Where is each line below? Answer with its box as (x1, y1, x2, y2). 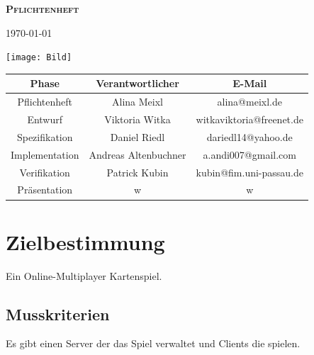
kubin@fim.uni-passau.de (196, 164, 303, 179)
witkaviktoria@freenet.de (196, 112, 303, 127)
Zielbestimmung (6, 227, 165, 256)
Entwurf (27, 112, 63, 127)
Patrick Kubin (106, 164, 169, 179)
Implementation (11, 147, 79, 162)
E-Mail (232, 76, 267, 91)
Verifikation (19, 164, 70, 179)
